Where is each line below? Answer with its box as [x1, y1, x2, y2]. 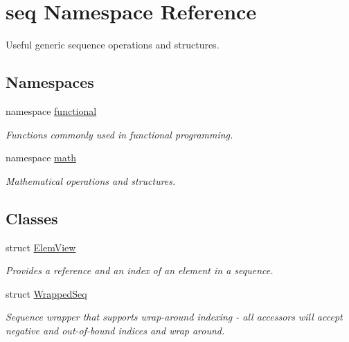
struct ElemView [6, 240, 76, 254]
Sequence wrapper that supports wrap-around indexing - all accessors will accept [6, 309, 343, 324]
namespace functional [6, 103, 97, 118]
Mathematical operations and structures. [6, 173, 176, 188]
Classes [6, 207, 58, 228]
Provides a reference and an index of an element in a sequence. [6, 263, 274, 278]
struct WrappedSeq [6, 286, 87, 300]
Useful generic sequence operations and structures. [6, 37, 220, 52]
